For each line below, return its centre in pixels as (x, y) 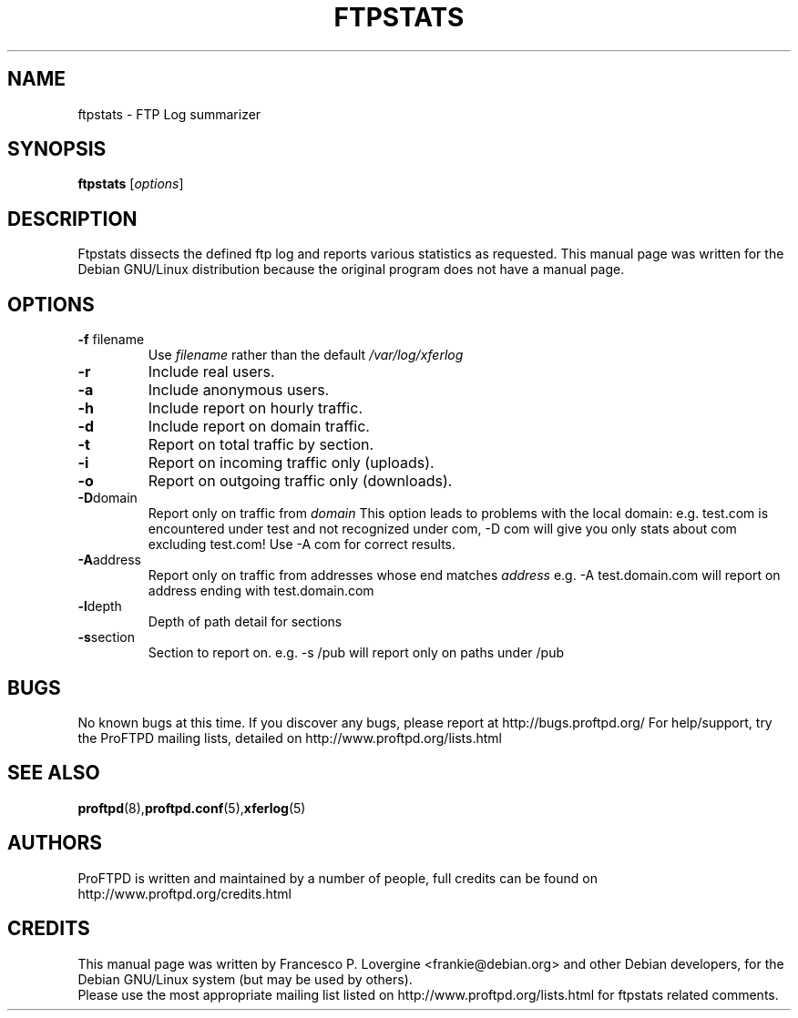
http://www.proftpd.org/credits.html (184, 893)
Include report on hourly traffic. (255, 408)
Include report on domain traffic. (259, 427)
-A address (109, 560)
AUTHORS (55, 843)
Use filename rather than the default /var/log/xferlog (306, 355)
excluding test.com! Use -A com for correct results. (302, 545)
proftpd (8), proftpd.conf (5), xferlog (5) (192, 808)
